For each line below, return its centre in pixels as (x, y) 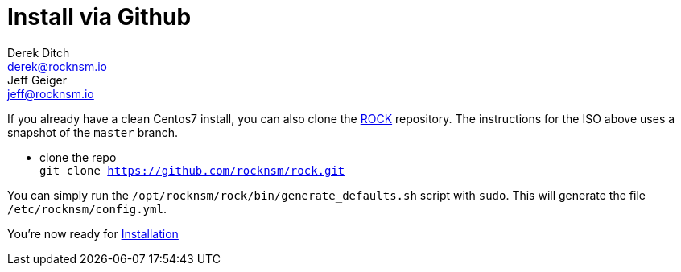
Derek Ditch (39, 52)
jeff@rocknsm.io (51, 93)
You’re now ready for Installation (93, 233)
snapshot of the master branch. (93, 132)
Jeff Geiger (37, 80)
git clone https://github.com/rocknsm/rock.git (192, 170)
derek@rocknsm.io (57, 66)
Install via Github (99, 17)
